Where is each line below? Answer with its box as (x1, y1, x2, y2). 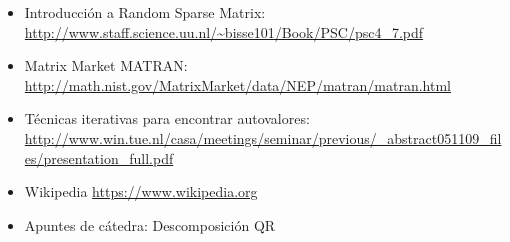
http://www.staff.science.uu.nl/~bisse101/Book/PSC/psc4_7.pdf (24, 21, 424, 42)
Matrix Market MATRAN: (24, 55, 188, 76)
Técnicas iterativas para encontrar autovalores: (24, 108, 310, 129)
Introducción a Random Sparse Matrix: (24, 2, 266, 22)
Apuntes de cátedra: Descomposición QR (24, 214, 276, 235)
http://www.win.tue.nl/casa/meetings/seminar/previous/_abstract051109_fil (24, 127, 502, 148)
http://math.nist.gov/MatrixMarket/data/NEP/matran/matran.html (24, 74, 451, 95)
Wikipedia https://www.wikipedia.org (24, 181, 258, 202)
